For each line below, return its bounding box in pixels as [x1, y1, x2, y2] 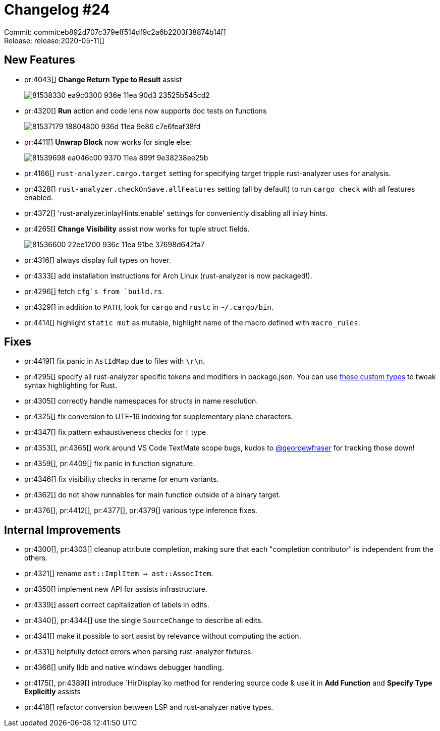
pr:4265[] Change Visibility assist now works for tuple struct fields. [24, 224, 250, 233]
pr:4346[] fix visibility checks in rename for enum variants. [24, 475, 219, 484]
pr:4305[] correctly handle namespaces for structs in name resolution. [24, 397, 258, 406]
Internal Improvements [4, 523, 121, 536]
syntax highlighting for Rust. [24, 381, 118, 390]
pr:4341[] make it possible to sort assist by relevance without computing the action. [24, 632, 301, 641]
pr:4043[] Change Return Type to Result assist [24, 75, 182, 84]
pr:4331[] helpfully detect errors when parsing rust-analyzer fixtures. [24, 647, 253, 656]
